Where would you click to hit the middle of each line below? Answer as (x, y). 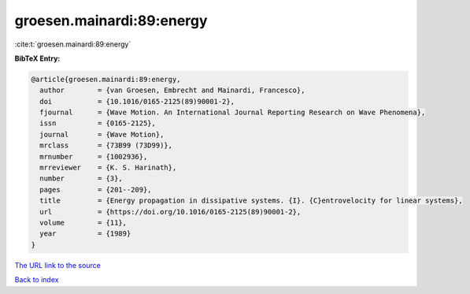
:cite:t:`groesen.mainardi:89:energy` (73, 44)
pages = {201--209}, (96, 190)
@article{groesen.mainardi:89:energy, (106, 79)
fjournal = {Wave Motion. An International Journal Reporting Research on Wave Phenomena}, (233, 113)
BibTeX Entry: (37, 58)
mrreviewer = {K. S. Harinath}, (108, 168)
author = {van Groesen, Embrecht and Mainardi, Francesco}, (172, 90)
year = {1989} (85, 234)
